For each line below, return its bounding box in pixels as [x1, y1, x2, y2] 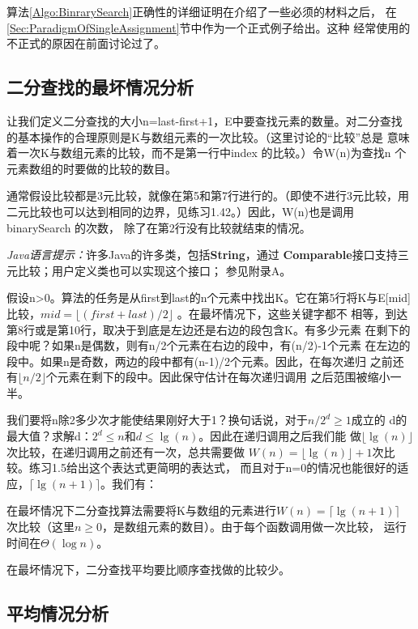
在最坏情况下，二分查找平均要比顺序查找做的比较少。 [6, 561, 290, 578]
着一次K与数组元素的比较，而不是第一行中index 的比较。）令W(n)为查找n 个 [6, 144, 407, 161]
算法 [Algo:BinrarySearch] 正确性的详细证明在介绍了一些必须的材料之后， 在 [6, 3, 397, 19]
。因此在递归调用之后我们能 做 [198, 427, 361, 444]
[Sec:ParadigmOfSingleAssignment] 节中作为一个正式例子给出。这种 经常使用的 [6, 19, 411, 36]
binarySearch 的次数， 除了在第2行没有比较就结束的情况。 [6, 219, 311, 236]
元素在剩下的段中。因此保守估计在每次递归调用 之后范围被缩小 [57, 368, 390, 385]
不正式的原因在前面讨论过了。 [6, 35, 165, 52]
